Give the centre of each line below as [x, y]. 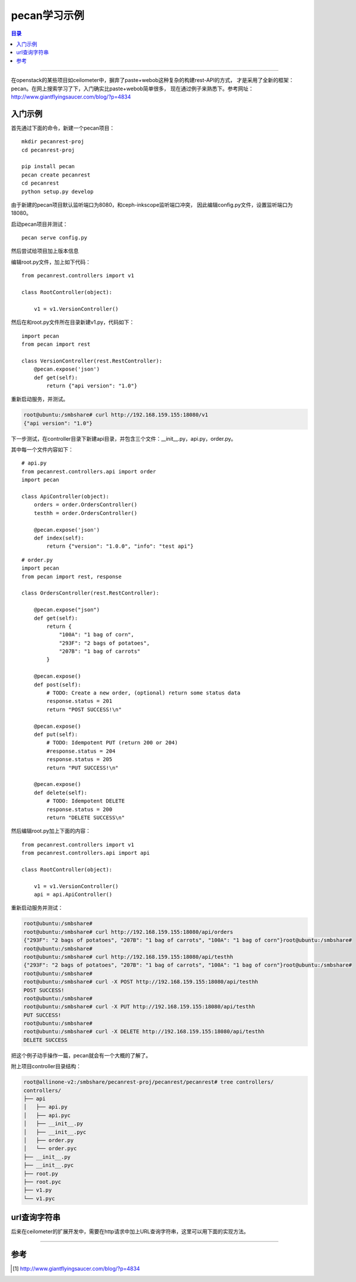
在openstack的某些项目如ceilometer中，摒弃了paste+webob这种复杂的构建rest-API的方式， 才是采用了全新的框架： [152, 80]
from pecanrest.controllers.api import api [86, 853]
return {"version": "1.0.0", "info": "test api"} [120, 546]
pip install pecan [48, 167]
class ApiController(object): [66, 497]
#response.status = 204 [81, 751]
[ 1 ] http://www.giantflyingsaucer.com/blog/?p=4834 [77, 1269]
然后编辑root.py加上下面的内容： [51, 831]
